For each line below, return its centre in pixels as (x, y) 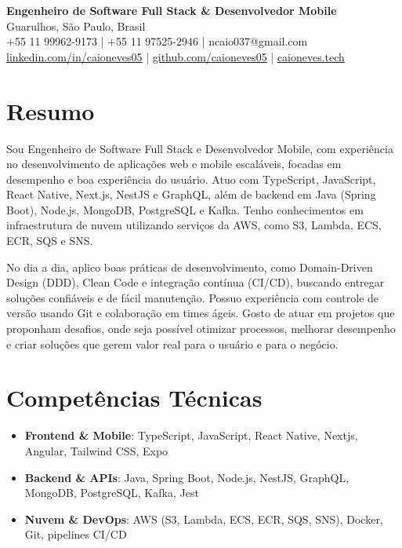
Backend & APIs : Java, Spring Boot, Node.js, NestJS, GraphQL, (187, 477)
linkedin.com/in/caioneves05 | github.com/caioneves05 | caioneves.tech (176, 56)
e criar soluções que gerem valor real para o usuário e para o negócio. (172, 343)
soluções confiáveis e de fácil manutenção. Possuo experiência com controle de (193, 297)
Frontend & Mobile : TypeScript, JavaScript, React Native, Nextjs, (191, 435)
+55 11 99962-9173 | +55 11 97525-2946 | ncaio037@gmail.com (157, 41)
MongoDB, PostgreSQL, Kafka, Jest (112, 493)
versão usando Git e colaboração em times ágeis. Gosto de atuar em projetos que (201, 313)
